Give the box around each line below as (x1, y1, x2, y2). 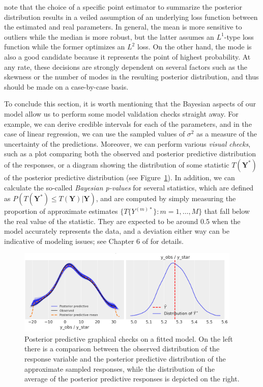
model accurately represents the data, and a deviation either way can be (4, 226, 229, 236)
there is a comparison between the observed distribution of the (24, 343, 220, 354)
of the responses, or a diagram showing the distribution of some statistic (4, 159, 229, 170)
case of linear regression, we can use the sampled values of (4, 128, 185, 139)
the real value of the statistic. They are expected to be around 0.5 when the (4, 215, 241, 226)
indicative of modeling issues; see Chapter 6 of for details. (4, 235, 184, 246)
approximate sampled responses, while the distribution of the (24, 363, 215, 374)
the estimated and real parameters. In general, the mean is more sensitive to (4, 21, 242, 32)
